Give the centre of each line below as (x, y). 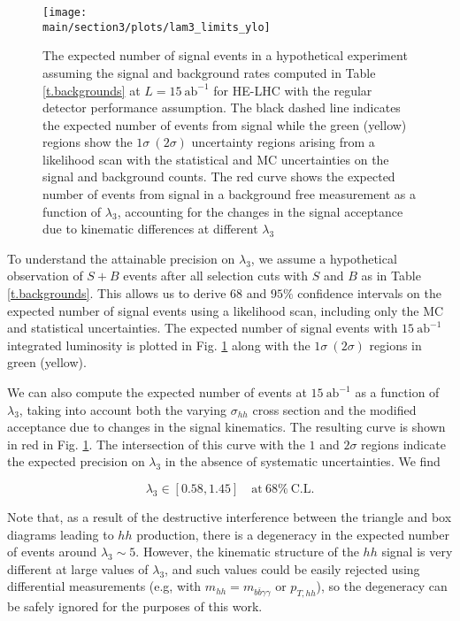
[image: (65, 12)
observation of (45, 276)
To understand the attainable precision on (121, 258)
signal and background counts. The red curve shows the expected (219, 176)
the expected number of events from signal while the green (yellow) (225, 124)
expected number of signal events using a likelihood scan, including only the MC (226, 310)
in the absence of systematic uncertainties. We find (303, 461)
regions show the (88, 142)
